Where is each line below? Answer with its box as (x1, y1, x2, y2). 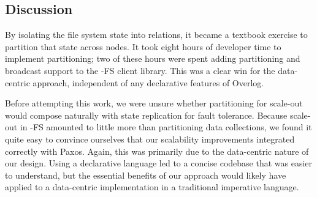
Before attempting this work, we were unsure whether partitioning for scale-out (5, 97, 303, 110)
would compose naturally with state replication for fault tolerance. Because (5, 108, 288, 121)
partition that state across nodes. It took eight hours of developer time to (5, 40, 281, 53)
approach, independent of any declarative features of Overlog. (32, 76, 264, 89)
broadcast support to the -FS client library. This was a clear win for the (5, 64, 275, 76)
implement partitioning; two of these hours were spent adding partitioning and (5, 52, 300, 65)
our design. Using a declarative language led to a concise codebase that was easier (5, 157, 313, 169)
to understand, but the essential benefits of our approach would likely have (5, 168, 286, 181)
